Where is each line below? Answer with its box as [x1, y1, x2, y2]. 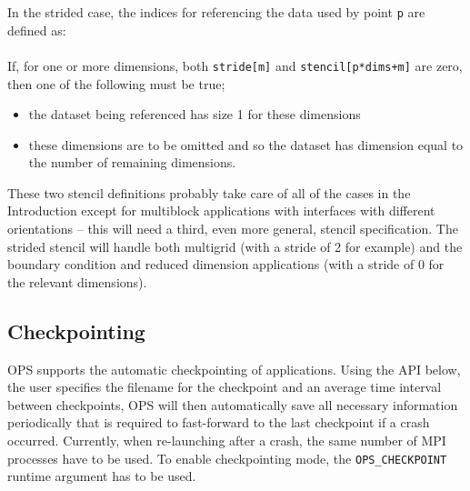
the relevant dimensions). [7, 272, 147, 291]
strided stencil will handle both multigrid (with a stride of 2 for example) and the [7, 236, 463, 256]
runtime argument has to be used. [7, 466, 196, 486]
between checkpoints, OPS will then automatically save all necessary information [7, 395, 458, 414]
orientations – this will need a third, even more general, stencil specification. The [7, 219, 458, 238]
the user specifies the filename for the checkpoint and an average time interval [7, 377, 442, 396]
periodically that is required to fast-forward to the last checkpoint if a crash [7, 413, 430, 432]
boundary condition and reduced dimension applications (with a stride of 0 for [7, 255, 445, 274]
